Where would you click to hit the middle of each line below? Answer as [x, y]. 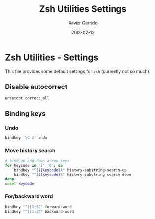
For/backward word [29, 196]
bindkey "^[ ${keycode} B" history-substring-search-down [73, 175]
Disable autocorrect [36, 87]
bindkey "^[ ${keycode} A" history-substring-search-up [70, 170]
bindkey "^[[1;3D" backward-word [39, 211]
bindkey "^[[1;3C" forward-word [38, 207]
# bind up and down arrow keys [37, 161]
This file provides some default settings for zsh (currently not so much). [78, 71]
